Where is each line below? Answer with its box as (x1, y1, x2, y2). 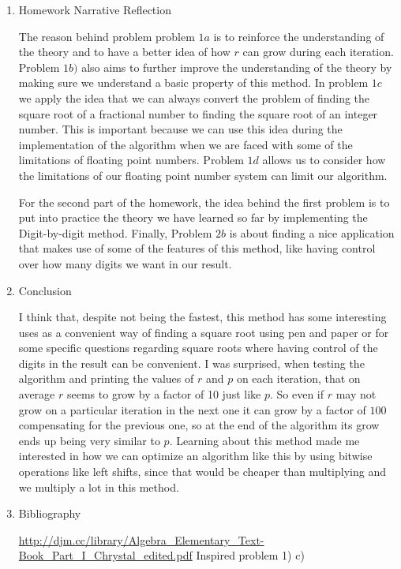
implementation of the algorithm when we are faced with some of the (18, 136, 353, 152)
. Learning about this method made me (169, 432, 360, 448)
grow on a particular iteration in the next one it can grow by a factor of (18, 401, 366, 417)
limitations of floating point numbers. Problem (18, 152, 244, 168)
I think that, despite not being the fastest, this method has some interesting (18, 309, 387, 325)
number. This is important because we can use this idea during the (18, 121, 343, 137)
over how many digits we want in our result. (18, 255, 232, 271)
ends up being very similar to (18, 432, 160, 448)
